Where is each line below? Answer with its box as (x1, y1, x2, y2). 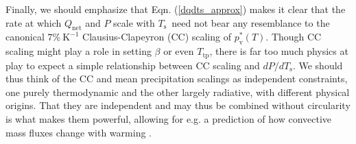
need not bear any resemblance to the (171, 15, 330, 29)
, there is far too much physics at (209, 44, 348, 58)
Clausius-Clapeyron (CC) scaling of (82, 29, 231, 44)
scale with (113, 15, 155, 29)
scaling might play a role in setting (5, 44, 152, 58)
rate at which (5, 15, 62, 29)
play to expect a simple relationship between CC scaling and (5, 58, 260, 72)
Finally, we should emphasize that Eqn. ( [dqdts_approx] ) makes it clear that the (5, 2, 346, 16)
